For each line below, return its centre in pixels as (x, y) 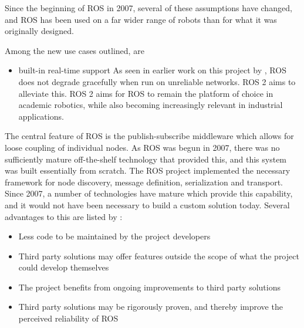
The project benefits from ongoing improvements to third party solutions (149, 287)
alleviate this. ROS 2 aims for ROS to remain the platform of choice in (146, 93)
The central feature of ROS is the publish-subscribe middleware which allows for (149, 136)
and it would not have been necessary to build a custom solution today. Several (147, 204)
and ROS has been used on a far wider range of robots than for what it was (141, 19)
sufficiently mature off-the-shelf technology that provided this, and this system (146, 159)
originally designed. (39, 31)
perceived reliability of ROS (68, 318)
